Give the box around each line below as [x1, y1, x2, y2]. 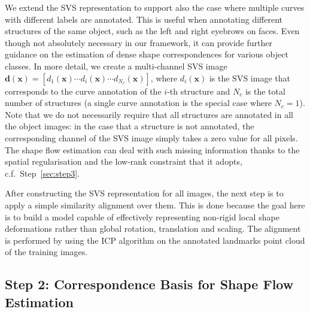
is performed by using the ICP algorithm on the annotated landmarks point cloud [5, 234, 305, 246]
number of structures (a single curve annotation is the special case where [5, 96, 272, 109]
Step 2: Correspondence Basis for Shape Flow [5, 275, 294, 293]
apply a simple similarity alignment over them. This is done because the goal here [5, 198, 305, 211]
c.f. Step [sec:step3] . [5, 166, 80, 179]
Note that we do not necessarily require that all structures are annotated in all [5, 108, 293, 120]
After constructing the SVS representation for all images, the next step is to [5, 187, 284, 199]
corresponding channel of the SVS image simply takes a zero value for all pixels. [5, 131, 298, 144]
